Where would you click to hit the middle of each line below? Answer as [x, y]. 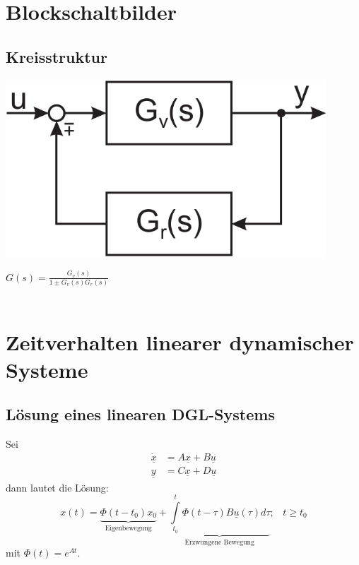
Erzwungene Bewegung [219, 542]
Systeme [47, 369]
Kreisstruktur [57, 56]
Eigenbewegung [128, 528]
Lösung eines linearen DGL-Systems [140, 414]
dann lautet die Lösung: [57, 487]
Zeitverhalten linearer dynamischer [180, 341]
